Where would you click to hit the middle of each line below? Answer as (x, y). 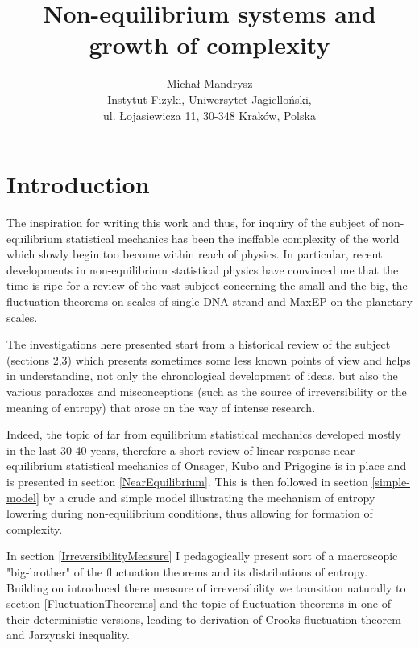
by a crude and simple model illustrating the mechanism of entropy (209, 497)
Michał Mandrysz (209, 83)
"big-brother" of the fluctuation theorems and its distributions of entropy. (187, 571)
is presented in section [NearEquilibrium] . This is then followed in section (187, 481)
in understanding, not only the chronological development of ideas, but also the (202, 376)
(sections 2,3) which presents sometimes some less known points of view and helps (209, 359)
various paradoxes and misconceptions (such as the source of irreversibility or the (207, 391)
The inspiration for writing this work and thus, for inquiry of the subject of (193, 223)
